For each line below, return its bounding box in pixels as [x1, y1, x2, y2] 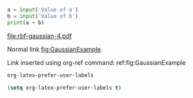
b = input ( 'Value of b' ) [7, 12, 79, 19]
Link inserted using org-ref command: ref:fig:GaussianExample [7, 58, 186, 66]
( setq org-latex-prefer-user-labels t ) [7, 84, 122, 91]
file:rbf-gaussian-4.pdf [7, 32, 72, 40]
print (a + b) [7, 19, 45, 26]
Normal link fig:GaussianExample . [7, 45, 103, 53]
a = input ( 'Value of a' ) [7, 6, 79, 13]
